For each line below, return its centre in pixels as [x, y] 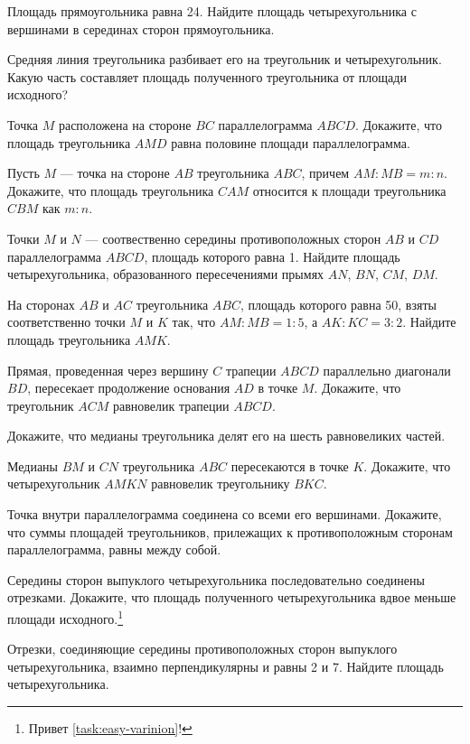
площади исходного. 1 [66, 617]
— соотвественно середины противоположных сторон [233, 238]
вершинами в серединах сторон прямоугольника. [141, 28]
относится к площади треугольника [349, 190]
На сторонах [41, 304]
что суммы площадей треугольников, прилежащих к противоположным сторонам [230, 531]
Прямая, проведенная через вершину [108, 370]
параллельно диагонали [387, 370]
